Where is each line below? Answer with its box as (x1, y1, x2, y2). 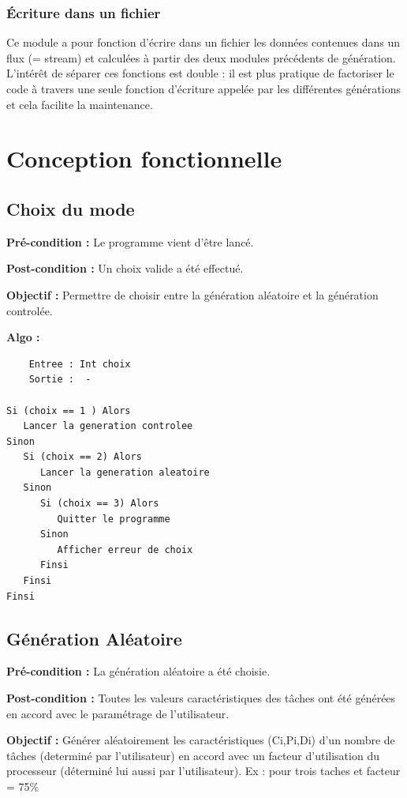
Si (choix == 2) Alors (23, 451, 142, 463)
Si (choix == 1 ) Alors (6, 405, 131, 416)
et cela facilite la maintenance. (6, 96, 153, 112)
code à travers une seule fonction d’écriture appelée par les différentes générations (6, 81, 401, 96)
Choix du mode (6, 196, 135, 220)
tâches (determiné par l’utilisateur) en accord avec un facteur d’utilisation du (6, 747, 379, 763)
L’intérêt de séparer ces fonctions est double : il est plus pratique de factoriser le (6, 65, 394, 81)
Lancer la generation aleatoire (39, 466, 210, 478)
